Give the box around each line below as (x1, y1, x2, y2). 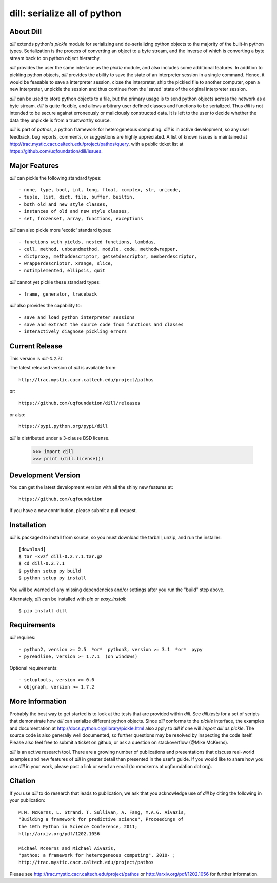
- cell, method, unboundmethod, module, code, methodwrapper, (18, 246, 179, 252)
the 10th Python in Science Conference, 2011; (18, 823, 138, 830)
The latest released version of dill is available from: (9, 365, 117, 371)
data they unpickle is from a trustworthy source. (9, 117, 111, 123)
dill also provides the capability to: (9, 302, 82, 308)
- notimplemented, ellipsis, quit (18, 267, 105, 273)
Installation (9, 521, 46, 529)
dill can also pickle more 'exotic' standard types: (9, 227, 112, 233)
